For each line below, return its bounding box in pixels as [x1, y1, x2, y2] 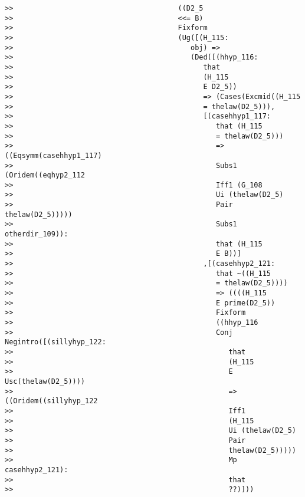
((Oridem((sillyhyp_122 [5, 397, 98, 406]
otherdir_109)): [5, 230, 68, 239]
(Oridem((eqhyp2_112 [5, 171, 86, 180]
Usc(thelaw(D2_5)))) [5, 377, 86, 386]
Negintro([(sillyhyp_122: [5, 338, 106, 347]
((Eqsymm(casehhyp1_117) [5, 151, 102, 160]
